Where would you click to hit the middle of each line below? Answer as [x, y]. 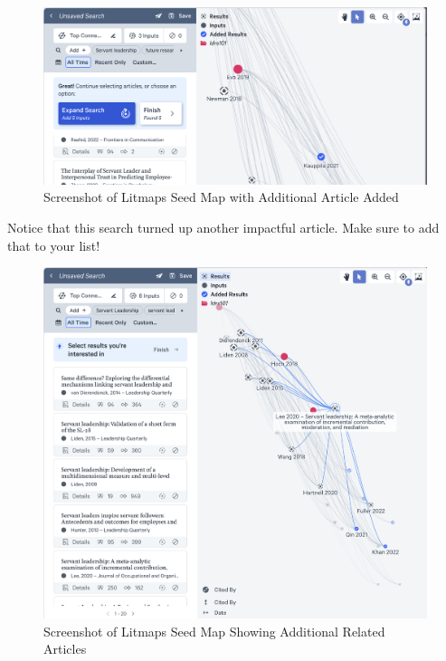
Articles [65, 649]
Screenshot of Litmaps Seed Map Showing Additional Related [214, 631]
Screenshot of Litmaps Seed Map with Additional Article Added [221, 197]
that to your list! [54, 245]
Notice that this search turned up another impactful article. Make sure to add [223, 228]
